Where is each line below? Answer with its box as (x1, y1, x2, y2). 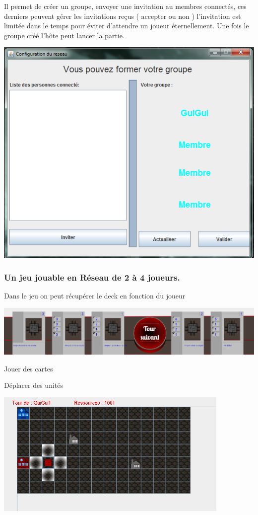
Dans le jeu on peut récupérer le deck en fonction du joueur (4, 291, 186, 301)
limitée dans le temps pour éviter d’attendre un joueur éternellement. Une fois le (4, 20, 249, 31)
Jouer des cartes (4, 363, 53, 373)
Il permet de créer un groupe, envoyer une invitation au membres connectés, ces (4, 1, 247, 11)
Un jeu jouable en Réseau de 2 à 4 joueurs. (4, 271, 180, 283)
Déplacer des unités (4, 380, 63, 390)
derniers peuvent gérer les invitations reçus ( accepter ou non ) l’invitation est (4, 10, 241, 21)
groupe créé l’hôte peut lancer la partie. (4, 30, 125, 40)
